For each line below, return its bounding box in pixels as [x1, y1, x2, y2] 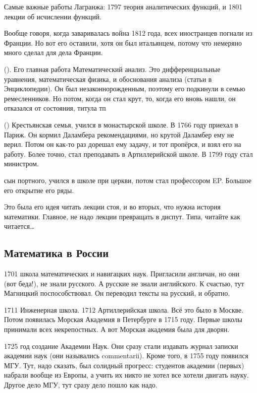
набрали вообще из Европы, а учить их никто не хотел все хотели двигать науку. [4, 370, 249, 380]
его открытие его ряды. [4, 185, 74, 195]
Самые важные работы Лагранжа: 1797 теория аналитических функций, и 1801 [4, 1, 243, 11]
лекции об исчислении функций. [4, 11, 102, 21]
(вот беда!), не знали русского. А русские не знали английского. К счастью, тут [4, 278, 244, 288]
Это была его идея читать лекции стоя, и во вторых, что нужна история [4, 201, 221, 212]
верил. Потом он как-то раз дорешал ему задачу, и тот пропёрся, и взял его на [4, 139, 241, 149]
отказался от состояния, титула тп [4, 103, 106, 113]
